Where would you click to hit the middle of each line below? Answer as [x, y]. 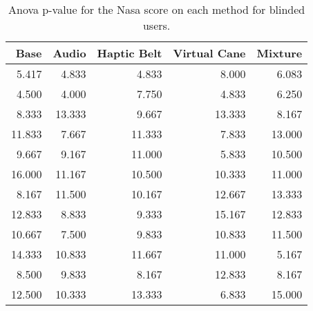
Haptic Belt [130, 53]
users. [156, 25]
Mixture [279, 53]
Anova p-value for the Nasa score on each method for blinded [157, 9]
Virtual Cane [209, 53]
